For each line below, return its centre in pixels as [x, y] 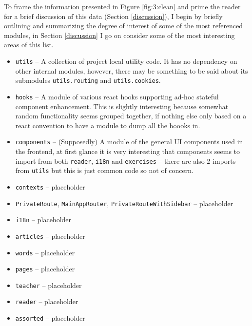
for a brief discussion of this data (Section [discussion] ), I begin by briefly [113, 16]
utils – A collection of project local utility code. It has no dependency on [126, 61]
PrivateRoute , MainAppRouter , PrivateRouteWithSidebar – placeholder [124, 203]
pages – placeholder [45, 269]
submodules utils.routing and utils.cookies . [88, 80]
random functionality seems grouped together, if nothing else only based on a [131, 116]
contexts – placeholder [50, 186]
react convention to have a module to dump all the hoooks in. [108, 125]
